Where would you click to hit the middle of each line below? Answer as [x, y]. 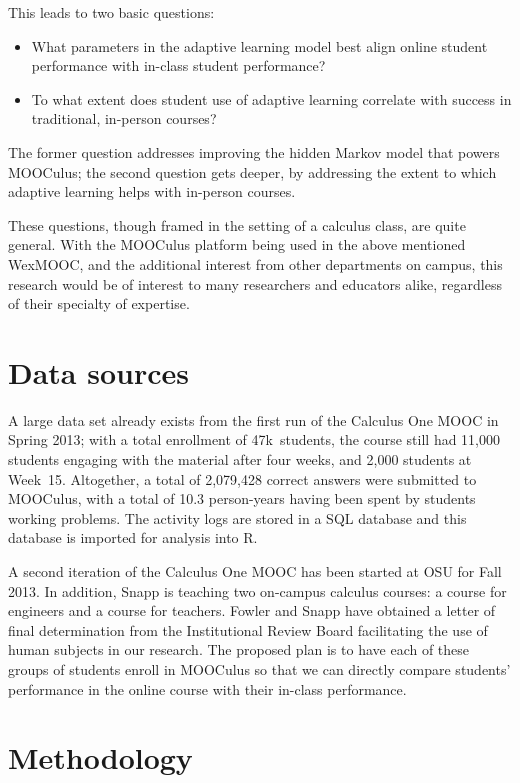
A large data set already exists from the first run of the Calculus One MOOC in [253, 419]
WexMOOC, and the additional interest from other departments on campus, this [255, 263]
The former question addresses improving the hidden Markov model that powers [254, 151]
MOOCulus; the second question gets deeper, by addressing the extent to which [252, 171]
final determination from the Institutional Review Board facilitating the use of [248, 629]
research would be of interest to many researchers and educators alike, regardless [255, 283]
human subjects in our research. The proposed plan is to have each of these [239, 649]
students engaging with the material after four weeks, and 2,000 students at [240, 459]
